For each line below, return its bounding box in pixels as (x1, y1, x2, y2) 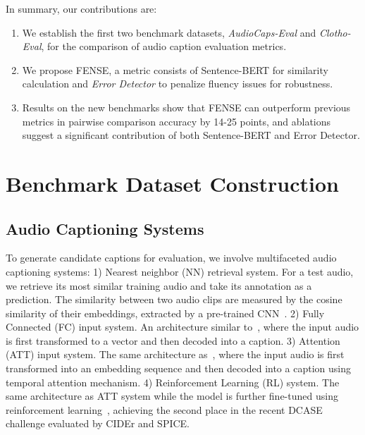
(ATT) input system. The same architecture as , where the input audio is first (6, 347, 345, 362)
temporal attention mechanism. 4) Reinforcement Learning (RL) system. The (6, 374, 340, 389)
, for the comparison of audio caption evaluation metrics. (41, 39, 287, 54)
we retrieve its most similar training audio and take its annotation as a (6, 278, 312, 293)
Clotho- (318, 25, 351, 39)
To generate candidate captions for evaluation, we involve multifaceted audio (6, 250, 337, 265)
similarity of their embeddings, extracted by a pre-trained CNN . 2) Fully (6, 305, 325, 320)
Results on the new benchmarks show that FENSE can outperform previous (22, 99, 351, 114)
